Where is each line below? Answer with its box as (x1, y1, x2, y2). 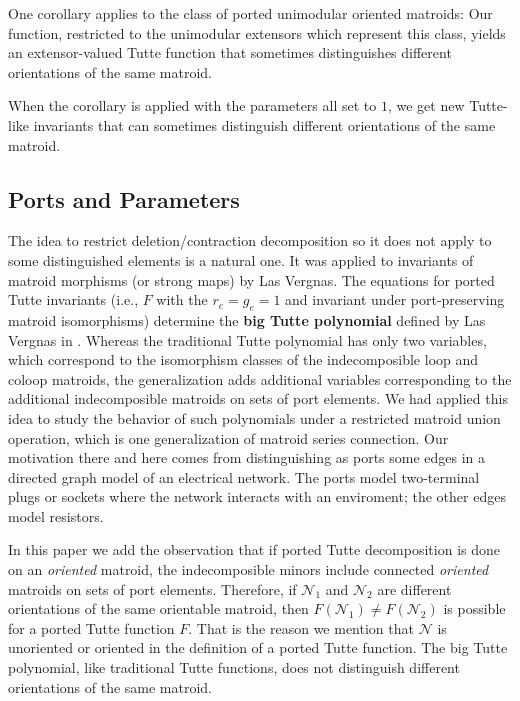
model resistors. (8, 505, 104, 526)
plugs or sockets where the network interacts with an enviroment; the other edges (8, 486, 506, 507)
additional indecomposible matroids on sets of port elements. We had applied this (8, 388, 508, 409)
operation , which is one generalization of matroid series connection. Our (8, 427, 449, 448)
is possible (443, 598, 506, 619)
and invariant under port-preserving (285, 289, 505, 310)
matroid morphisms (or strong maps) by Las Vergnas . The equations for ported (8, 269, 495, 290)
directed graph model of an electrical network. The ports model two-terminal (8, 466, 480, 487)
